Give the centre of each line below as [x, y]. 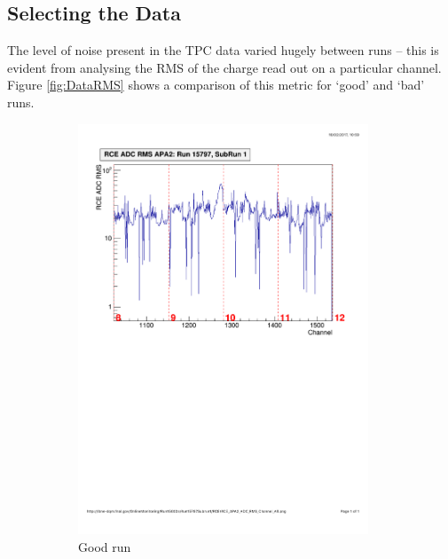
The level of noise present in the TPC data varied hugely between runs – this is [223, 50]
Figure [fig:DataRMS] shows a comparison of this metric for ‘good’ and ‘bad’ [216, 85]
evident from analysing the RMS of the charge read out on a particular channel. [224, 67]
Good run [105, 546]
